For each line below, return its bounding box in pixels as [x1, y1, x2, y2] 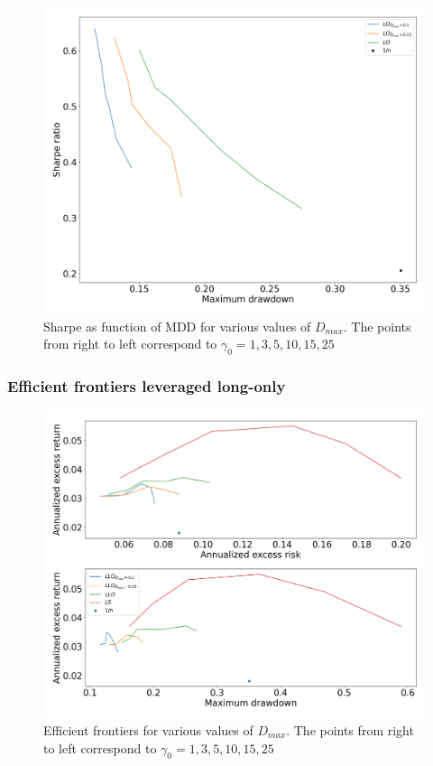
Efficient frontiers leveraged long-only [7, 375, 286, 397]
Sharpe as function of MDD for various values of [43, 316, 311, 335]
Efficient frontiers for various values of [43, 721, 253, 740]
